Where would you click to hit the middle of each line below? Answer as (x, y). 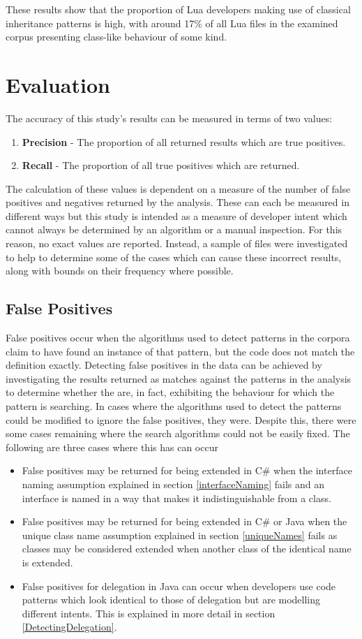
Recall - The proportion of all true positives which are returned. (161, 165)
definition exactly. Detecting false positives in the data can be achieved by (164, 365)
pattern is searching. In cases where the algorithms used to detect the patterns (174, 406)
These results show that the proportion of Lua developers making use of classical (178, 9)
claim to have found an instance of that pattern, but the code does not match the (180, 351)
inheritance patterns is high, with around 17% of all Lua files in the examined (172, 23)
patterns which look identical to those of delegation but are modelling (171, 600)
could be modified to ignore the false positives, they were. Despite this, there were (181, 419)
